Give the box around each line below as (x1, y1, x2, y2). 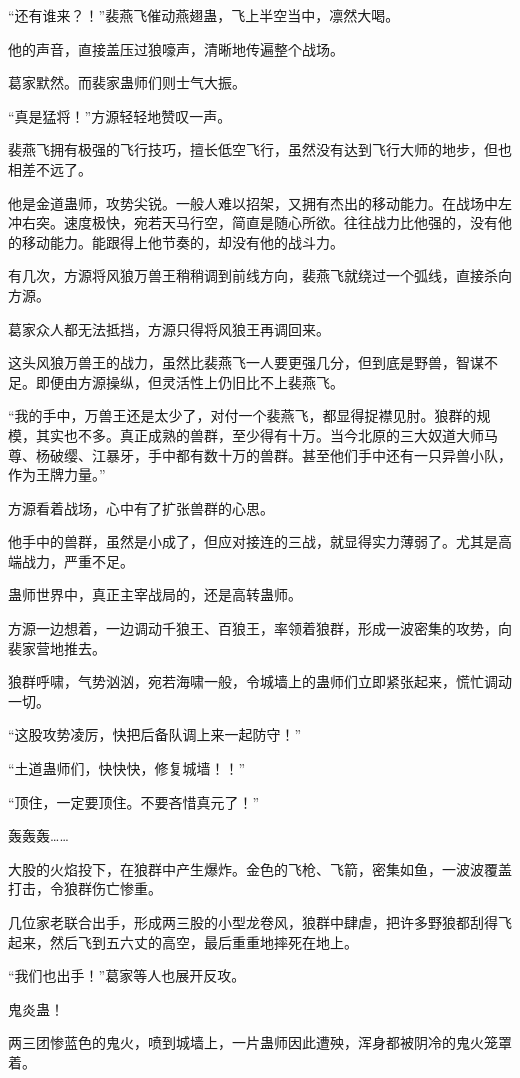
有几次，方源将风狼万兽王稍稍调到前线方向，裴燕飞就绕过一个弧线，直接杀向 (8, 265, 512, 286)
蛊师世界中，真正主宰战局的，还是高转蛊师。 (8, 584, 302, 605)
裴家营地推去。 (8, 637, 106, 658)
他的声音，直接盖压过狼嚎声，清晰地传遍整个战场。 (8, 38, 344, 59)
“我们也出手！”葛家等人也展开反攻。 (8, 965, 246, 986)
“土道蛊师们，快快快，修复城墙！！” (8, 758, 246, 779)
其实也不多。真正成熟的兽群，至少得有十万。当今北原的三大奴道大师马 (35, 424, 498, 445)
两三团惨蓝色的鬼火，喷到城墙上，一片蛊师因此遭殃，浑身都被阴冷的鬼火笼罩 (8, 1032, 512, 1053)
